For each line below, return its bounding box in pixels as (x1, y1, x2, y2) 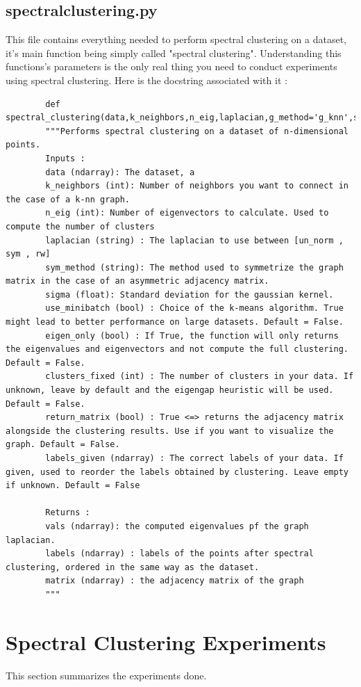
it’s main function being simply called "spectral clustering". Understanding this (6, 45, 342, 60)
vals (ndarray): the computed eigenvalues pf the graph (45, 521, 309, 531)
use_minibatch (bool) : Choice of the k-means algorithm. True (45, 303, 344, 314)
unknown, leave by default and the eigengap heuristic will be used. (6, 385, 334, 396)
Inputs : (45, 153, 85, 163)
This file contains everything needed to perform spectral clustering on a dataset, (6, 32, 346, 47)
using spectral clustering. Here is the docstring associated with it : (6, 72, 287, 87)
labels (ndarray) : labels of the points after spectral (45, 549, 314, 559)
